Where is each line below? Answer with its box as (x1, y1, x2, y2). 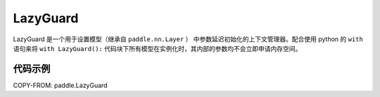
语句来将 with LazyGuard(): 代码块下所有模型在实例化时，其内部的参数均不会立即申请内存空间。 (13, 44, 302, 52)
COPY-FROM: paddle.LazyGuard (13, 81, 108, 89)
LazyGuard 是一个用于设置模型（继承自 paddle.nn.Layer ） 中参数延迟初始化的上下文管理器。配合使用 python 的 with (13, 35, 364, 43)
